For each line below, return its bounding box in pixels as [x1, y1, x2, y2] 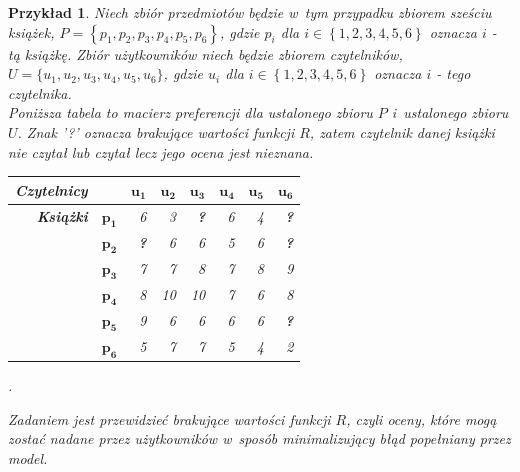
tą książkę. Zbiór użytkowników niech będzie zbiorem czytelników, [8, 43, 403, 64]
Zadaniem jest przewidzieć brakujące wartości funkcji [8, 408, 331, 429]
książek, [8, 21, 55, 42]
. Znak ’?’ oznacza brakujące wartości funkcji [17, 121, 295, 142]
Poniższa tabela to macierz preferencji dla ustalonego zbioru [8, 102, 373, 123]
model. [8, 447, 48, 468]
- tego [436, 63, 471, 84]
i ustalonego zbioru [391, 102, 509, 123]
